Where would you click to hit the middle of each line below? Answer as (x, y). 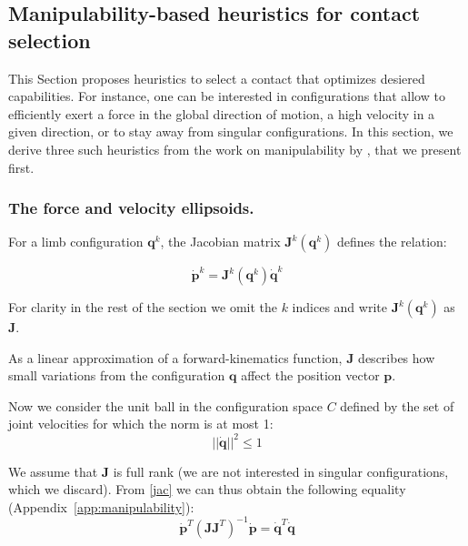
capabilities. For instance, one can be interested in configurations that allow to (227, 96)
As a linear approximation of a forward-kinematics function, (175, 357)
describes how (397, 357)
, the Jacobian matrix (220, 242)
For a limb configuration (76, 242)
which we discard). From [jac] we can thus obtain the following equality (207, 489)
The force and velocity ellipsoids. (131, 208)
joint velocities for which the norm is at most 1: (141, 424)
